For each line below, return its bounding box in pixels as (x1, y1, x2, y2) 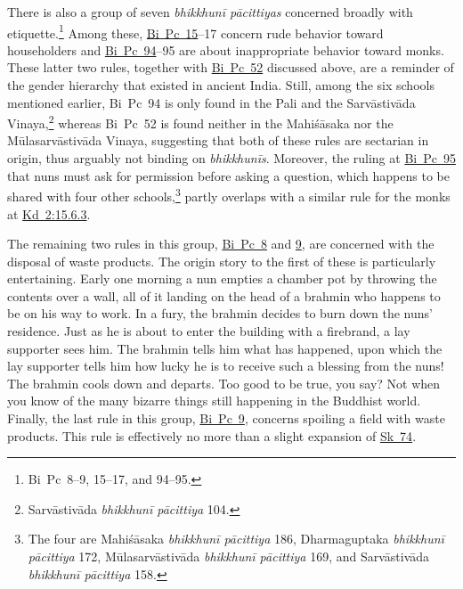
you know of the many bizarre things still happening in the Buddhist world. (7, 391, 421, 410)
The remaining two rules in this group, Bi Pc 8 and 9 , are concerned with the (7, 234, 435, 253)
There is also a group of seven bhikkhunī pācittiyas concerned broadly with (7, 3, 413, 20)
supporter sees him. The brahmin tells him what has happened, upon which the (7, 339, 443, 357)
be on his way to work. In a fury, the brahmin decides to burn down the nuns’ (7, 304, 433, 323)
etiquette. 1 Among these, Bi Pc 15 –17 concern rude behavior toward (7, 20, 384, 42)
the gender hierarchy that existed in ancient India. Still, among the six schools (7, 76, 435, 94)
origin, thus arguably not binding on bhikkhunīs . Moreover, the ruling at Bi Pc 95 (7, 149, 456, 168)
